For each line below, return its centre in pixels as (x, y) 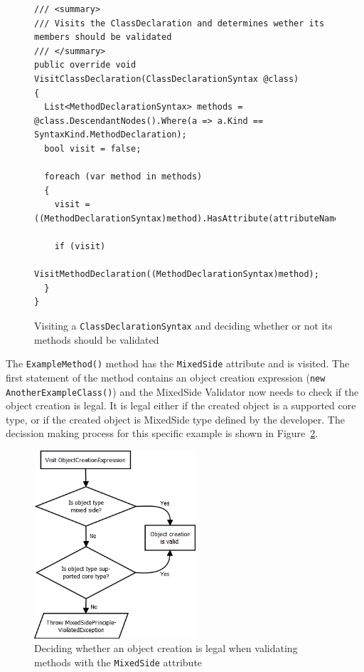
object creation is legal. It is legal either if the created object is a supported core (181, 405)
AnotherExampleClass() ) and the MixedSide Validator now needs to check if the (182, 391)
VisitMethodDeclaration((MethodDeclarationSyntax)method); (177, 274)
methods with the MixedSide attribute (118, 662)
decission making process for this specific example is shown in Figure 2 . (162, 433)
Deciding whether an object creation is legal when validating (166, 648)
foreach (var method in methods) (123, 177)
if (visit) (80, 247)
